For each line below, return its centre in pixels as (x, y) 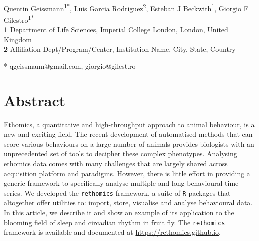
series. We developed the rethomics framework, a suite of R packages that (117, 193)
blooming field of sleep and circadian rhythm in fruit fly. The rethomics (115, 222)
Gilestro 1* (19, 19)
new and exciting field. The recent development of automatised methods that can (128, 134)
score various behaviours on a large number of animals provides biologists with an (129, 144)
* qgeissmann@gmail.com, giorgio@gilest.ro (70, 66)
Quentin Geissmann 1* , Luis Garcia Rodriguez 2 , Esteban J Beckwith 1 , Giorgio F (126, 7)
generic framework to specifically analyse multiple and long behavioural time (121, 183)
